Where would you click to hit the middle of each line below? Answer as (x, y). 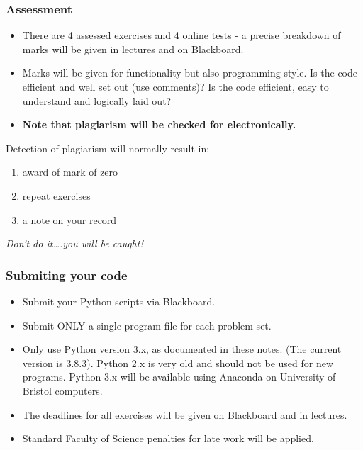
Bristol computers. (62, 390)
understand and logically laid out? (97, 100)
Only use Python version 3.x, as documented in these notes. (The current (182, 349)
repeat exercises (56, 195)
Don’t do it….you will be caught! (74, 243)
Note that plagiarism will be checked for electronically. (159, 124)
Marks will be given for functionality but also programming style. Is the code (190, 73)
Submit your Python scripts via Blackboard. (119, 301)
